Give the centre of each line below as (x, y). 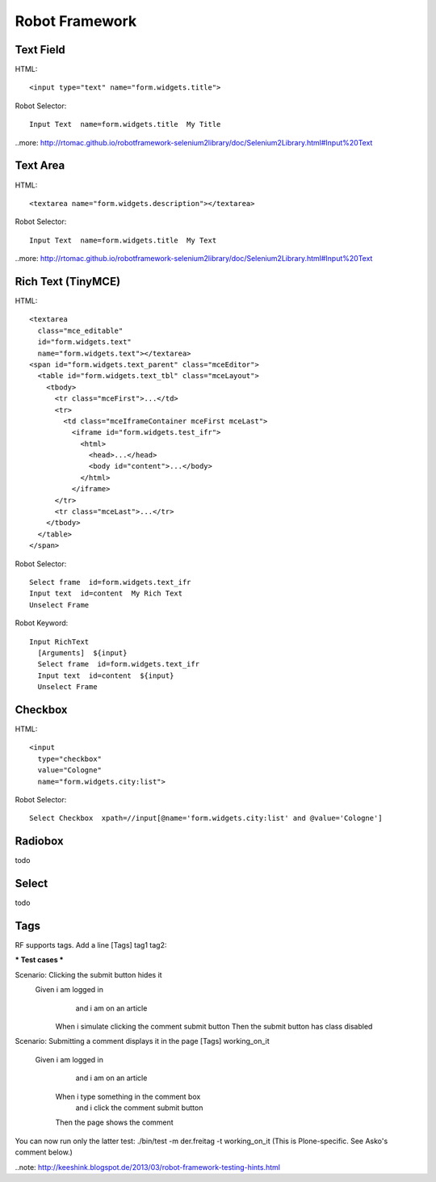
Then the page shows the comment (114, 1122)
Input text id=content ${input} (106, 675)
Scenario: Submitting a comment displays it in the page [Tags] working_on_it (142, 1041)
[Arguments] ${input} (82, 653)
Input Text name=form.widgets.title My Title (125, 124)
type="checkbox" (70, 759)
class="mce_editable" (80, 330)
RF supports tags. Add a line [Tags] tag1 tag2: (91, 945)
